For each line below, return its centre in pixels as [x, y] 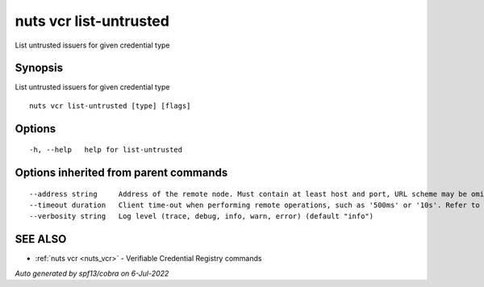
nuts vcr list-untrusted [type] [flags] [110, 106]
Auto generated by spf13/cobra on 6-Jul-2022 [92, 273]
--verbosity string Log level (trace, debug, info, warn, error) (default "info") [202, 216]
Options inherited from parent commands [121, 173]
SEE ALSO [41, 239]
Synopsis [39, 68]
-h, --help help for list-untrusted [106, 150]
